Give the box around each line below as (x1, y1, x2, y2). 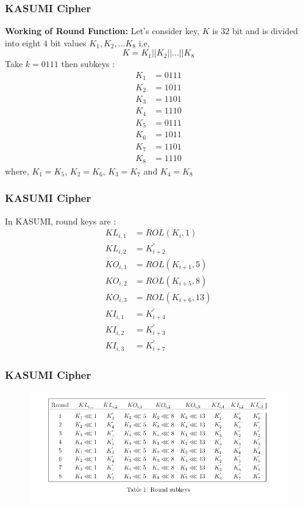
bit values (50, 36, 87, 49)
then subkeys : (61, 57, 115, 70)
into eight (5, 36, 41, 49)
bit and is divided (232, 24, 298, 37)
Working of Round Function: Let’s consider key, (5, 24, 200, 37)
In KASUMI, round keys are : (5, 214, 116, 227)
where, (5, 164, 29, 177)
